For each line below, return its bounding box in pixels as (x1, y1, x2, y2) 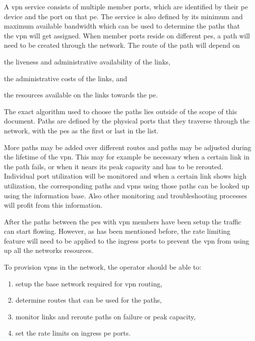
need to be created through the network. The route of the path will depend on (4, 40, 240, 50)
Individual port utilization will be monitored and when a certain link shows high (4, 171, 247, 181)
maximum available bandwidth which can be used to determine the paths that (4, 21, 240, 31)
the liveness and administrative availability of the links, (4, 56, 170, 66)
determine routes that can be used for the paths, (15, 295, 162, 305)
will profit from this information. (4, 200, 103, 210)
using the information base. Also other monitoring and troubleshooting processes (4, 190, 247, 200)
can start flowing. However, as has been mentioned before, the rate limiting (4, 226, 230, 236)
